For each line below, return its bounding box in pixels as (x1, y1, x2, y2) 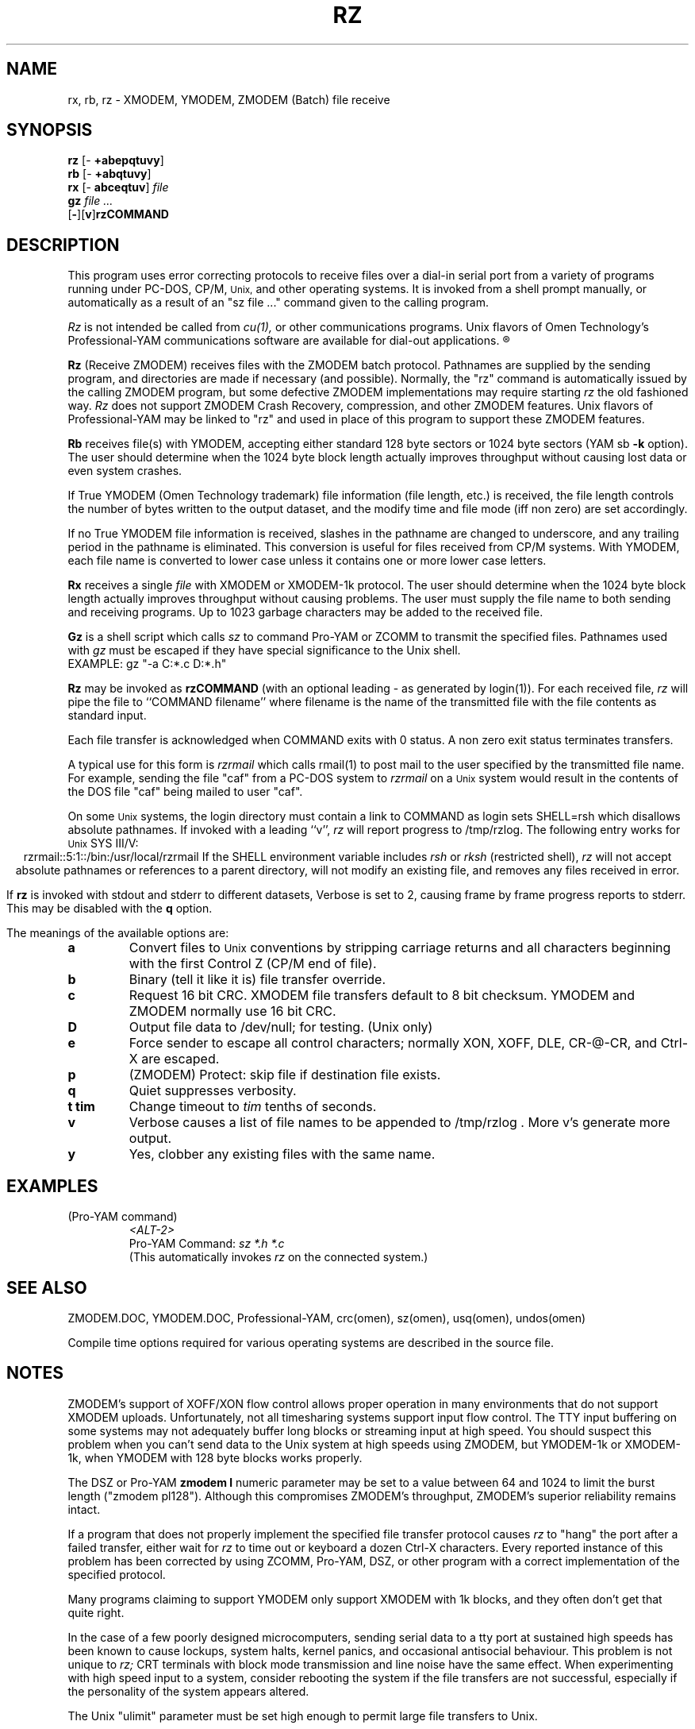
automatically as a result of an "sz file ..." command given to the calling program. (67, 295, 489, 310)
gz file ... (67, 194, 113, 208)
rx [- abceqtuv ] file (67, 180, 169, 195)
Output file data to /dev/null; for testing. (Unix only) (129, 1019, 433, 1036)
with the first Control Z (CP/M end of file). (129, 955, 377, 972)
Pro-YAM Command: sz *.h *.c (129, 1237, 285, 1251)
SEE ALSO (6, 1277, 87, 1298)
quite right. (67, 1605, 125, 1619)
